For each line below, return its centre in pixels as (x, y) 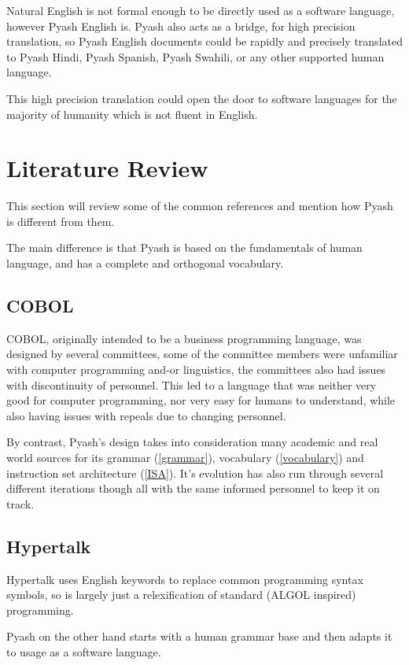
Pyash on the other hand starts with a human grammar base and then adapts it (199, 636)
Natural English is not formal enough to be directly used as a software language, (201, 10)
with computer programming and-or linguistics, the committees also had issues (196, 369)
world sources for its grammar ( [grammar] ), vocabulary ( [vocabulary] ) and (185, 458)
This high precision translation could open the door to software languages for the (202, 98)
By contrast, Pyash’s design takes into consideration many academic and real (192, 442)
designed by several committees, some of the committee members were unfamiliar (202, 354)
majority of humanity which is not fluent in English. (132, 114)
